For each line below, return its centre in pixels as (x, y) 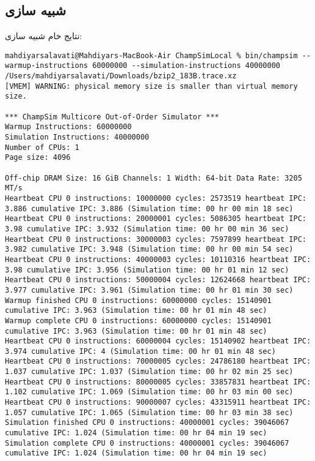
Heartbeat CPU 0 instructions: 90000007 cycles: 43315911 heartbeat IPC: (158, 403)
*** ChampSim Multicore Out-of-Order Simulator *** (112, 117)
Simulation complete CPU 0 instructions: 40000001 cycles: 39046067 (147, 443)
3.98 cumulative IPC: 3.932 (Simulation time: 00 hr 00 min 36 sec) (147, 229)
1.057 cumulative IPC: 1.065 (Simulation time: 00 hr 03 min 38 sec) (149, 412)
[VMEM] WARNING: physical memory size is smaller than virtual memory (151, 86)
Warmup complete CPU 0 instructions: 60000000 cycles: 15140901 (138, 320)
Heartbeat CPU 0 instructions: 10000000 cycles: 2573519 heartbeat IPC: (156, 198)
